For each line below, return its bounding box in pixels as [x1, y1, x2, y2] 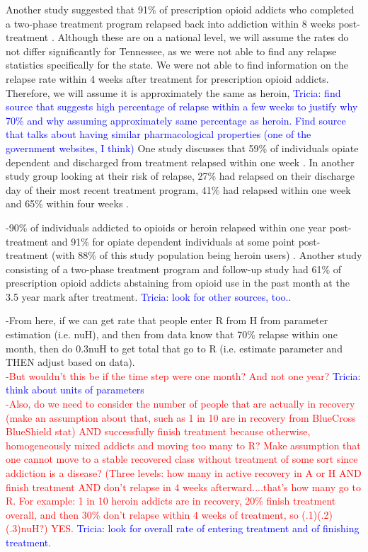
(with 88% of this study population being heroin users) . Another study [51, 248, 362, 263]
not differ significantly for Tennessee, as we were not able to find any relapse [6, 43, 337, 58]
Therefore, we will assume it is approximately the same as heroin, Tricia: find [6, 85, 341, 100]
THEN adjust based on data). [6, 355, 135, 369]
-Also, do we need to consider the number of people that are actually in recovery [6, 396, 355, 411]
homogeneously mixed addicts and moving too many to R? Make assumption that [6, 437, 361, 452]
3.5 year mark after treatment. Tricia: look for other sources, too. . [6, 289, 292, 304]
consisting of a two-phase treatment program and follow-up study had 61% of [6, 261, 342, 276]
